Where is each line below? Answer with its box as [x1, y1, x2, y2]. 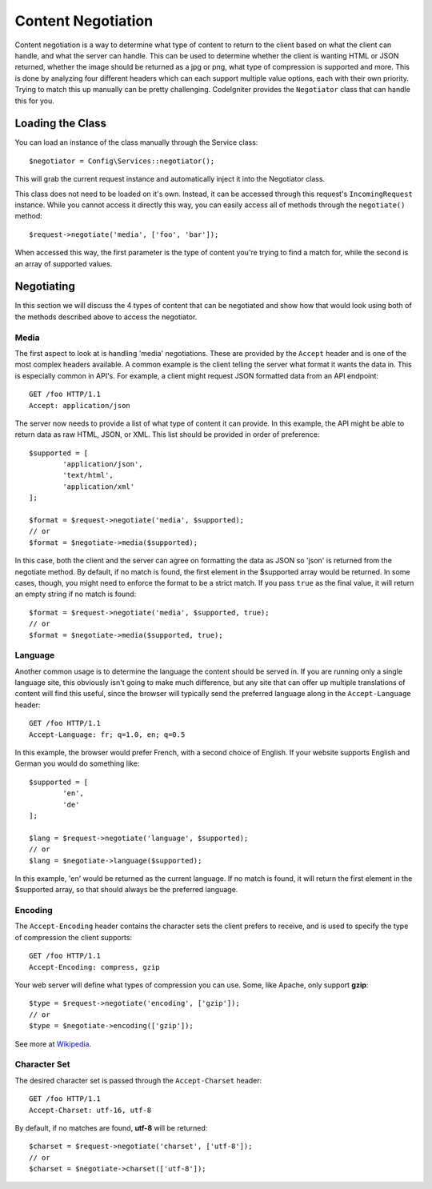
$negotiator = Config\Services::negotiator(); [29, 156, 215, 166]
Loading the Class [14, 117, 107, 130]
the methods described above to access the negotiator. [14, 312, 198, 322]
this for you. [14, 96, 55, 106]
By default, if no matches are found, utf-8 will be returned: [14, 1123, 208, 1132]
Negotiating [14, 280, 75, 294]
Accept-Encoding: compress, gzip [29, 963, 160, 971]
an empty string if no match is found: [14, 589, 137, 599]
